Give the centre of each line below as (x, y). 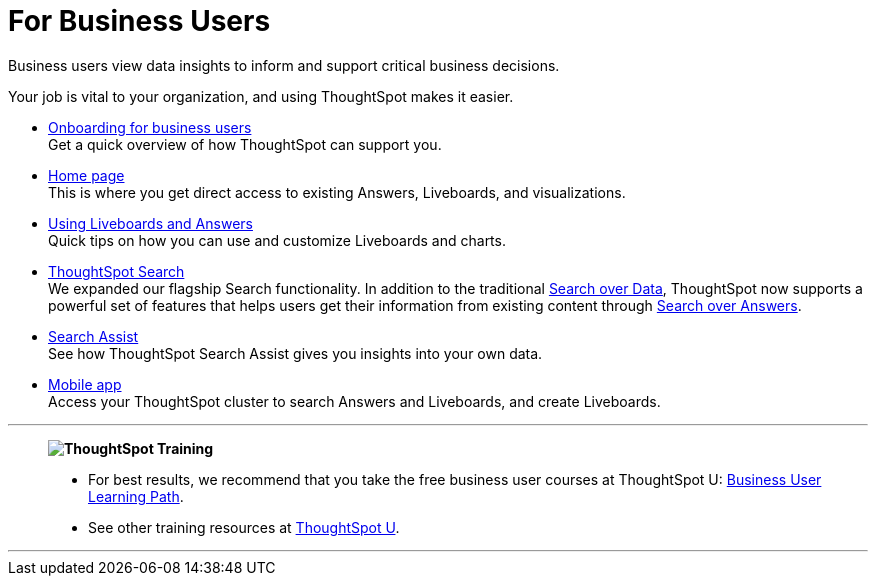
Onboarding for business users (150, 127)
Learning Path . (136, 496)
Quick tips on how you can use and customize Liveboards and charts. (277, 240)
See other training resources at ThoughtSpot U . (244, 527)
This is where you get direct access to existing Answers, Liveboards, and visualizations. (337, 192)
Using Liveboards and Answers (150, 223)
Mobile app (85, 384)
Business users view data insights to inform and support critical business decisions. (284, 65)
